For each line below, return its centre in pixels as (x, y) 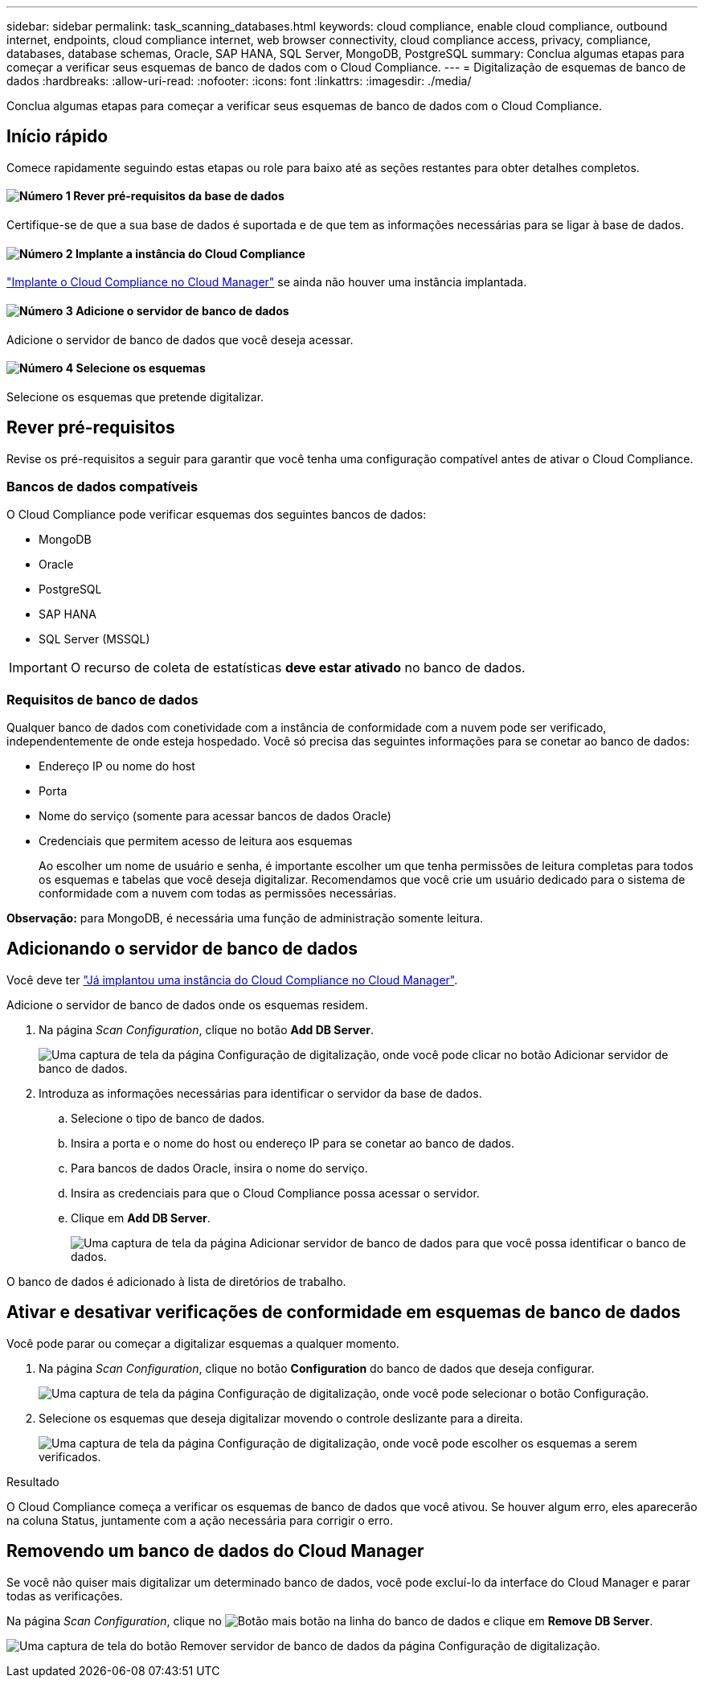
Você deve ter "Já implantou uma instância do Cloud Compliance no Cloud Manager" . (232, 980)
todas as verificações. (65, 1596)
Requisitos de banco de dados (102, 699)
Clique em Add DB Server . (141, 1218)
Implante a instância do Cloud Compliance (190, 253)
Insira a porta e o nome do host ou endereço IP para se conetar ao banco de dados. (293, 1143)
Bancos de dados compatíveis (102, 486)
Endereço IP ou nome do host (117, 766)
